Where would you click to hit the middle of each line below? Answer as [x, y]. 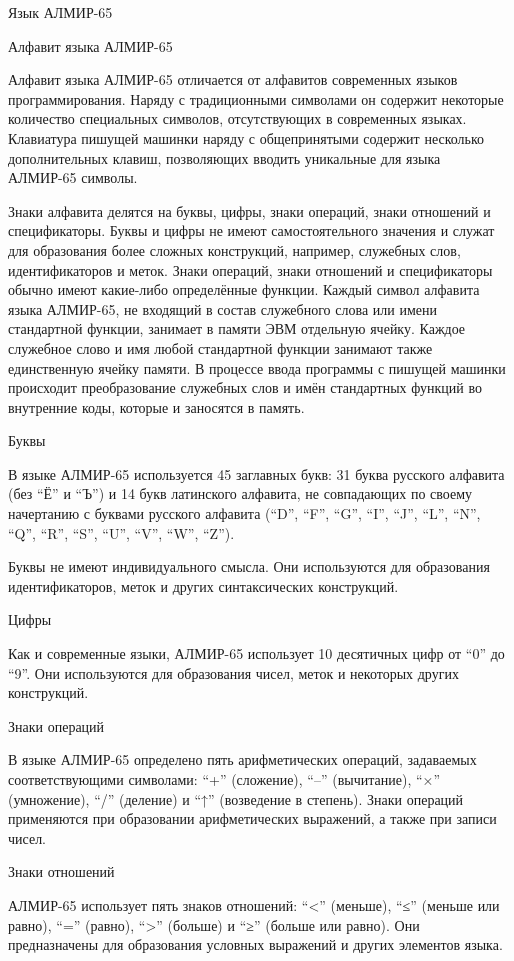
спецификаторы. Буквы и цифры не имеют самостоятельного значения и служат [251, 230]
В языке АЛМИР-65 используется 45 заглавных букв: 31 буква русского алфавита [256, 473]
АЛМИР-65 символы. [73, 177]
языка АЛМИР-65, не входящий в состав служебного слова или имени [222, 308]
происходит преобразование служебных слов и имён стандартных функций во [245, 387]
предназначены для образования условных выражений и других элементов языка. [255, 944]
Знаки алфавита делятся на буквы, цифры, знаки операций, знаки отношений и [249, 210]
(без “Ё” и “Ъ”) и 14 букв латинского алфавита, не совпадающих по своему [240, 493]
